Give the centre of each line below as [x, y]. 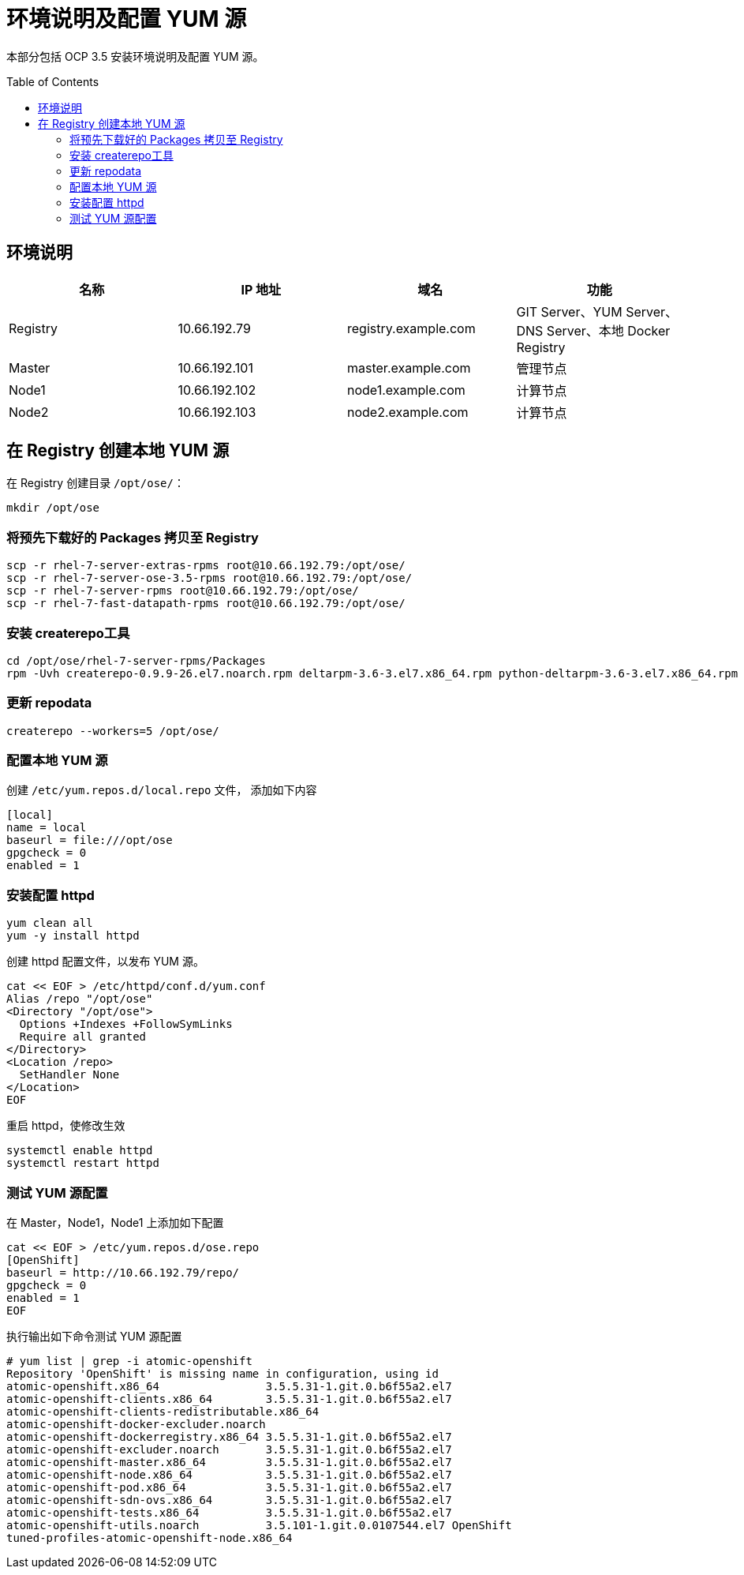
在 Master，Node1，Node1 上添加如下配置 [115, 1222]
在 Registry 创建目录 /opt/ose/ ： [95, 483]
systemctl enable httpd [80, 1151]
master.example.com [409, 367]
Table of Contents [53, 81]
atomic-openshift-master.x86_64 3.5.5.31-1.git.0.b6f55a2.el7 [229, 1462]
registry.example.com [411, 328]
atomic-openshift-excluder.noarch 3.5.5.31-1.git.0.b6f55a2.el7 [229, 1449]
